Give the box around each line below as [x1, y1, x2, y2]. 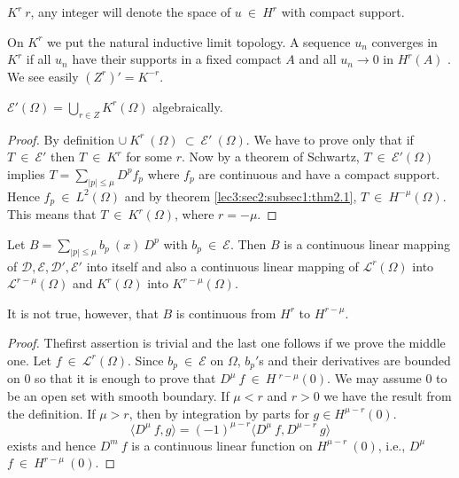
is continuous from [175, 303, 276, 322]
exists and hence [7, 435, 97, 454]
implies [7, 164, 45, 183]
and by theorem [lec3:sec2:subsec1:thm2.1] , [124, 186, 357, 205]
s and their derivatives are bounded [259, 350, 451, 369]
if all [26, 50, 51, 68]
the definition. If [7, 404, 96, 422]
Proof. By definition [7, 129, 115, 148]
